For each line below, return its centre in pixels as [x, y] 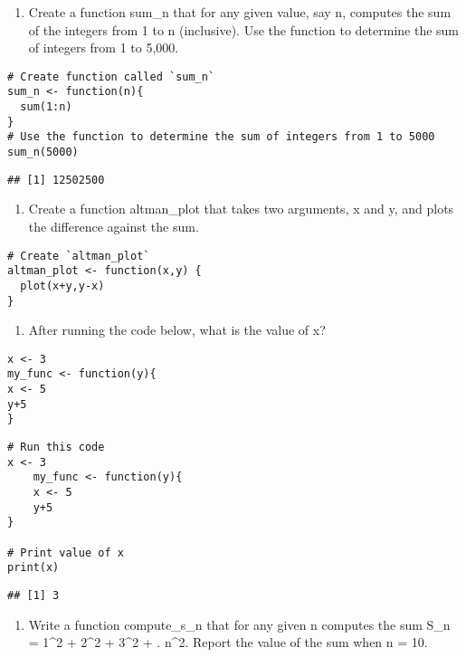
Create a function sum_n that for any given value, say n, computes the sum [240, 12]
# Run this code [56, 448]
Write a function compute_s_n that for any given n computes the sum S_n [239, 624]
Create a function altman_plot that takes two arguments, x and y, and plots [241, 209]
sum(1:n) [46, 107]
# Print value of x [66, 552]
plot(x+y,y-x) [62, 286]
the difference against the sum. [114, 226]
